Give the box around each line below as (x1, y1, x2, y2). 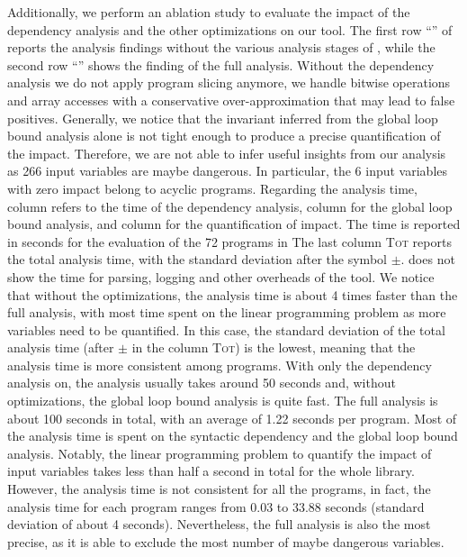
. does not (400, 250, 455, 269)
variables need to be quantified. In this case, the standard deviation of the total (7, 320, 445, 339)
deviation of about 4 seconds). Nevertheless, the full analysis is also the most (7, 515, 431, 534)
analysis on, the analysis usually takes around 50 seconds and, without (7, 373, 396, 392)
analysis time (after (7, 338, 114, 357)
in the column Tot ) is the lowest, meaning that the (131, 338, 416, 357)
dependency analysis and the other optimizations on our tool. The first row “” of (7, 20, 453, 39)
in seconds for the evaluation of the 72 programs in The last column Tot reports (7, 232, 452, 251)
